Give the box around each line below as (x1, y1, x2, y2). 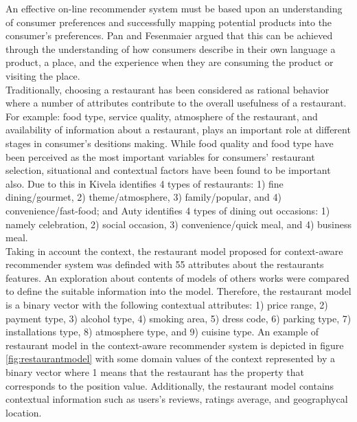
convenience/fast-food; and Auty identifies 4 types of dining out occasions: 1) (5, 203, 330, 217)
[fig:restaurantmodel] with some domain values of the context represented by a (5, 351, 335, 366)
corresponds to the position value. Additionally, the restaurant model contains (5, 378, 334, 392)
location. (5, 405, 42, 419)
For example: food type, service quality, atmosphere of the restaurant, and (5, 109, 318, 123)
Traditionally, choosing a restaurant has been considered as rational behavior (5, 82, 330, 96)
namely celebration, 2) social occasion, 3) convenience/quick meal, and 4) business (5, 216, 352, 231)
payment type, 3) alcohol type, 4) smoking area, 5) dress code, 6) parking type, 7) (5, 311, 352, 325)
